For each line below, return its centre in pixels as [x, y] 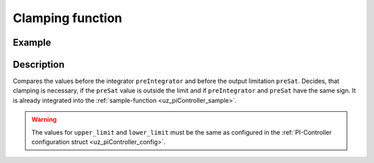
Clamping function [68, 18]
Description [39, 65]
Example [32, 42]
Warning [44, 119]
